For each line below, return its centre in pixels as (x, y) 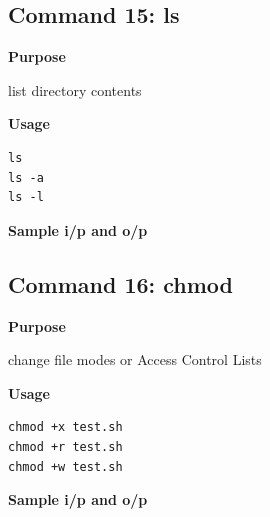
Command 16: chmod (121, 283)
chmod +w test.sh (65, 466)
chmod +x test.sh (65, 427)
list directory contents (75, 89)
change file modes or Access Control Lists (135, 359)
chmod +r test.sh (65, 446)
